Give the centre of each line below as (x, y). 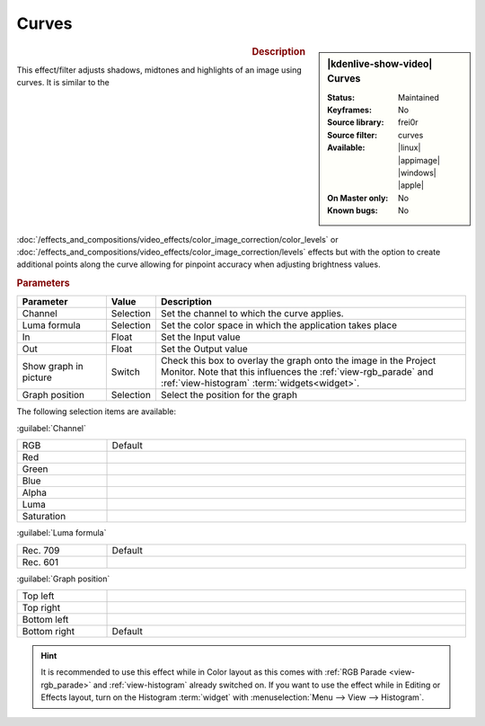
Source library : (356, 122)
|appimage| (419, 160)
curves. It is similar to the (63, 83)
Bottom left (45, 619)
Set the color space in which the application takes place (279, 325)
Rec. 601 (40, 562)
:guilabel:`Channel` (52, 428)
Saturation (44, 517)
